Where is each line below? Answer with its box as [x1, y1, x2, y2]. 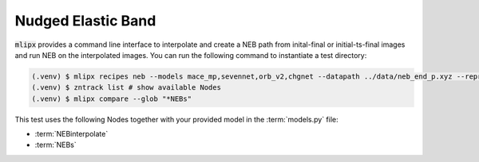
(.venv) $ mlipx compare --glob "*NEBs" [31, 94, 192, 103]
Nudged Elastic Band [14, 12, 156, 29]
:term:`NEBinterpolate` [34, 129, 109, 139]
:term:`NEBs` [34, 140, 77, 150]
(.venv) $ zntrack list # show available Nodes [31, 83, 221, 92]
